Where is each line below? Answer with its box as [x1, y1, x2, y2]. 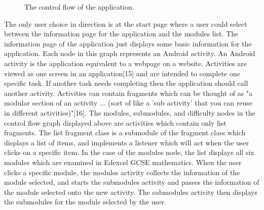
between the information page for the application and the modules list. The [4, 28, 239, 39]
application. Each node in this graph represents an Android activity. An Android [4, 48, 255, 59]
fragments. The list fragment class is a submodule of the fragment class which [4, 127, 246, 138]
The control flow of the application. [24, 2, 134, 12]
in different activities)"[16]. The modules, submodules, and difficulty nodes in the [4, 107, 255, 118]
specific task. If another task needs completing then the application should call [4, 78, 248, 88]
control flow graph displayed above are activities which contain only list [4, 117, 227, 128]
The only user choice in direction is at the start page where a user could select [4, 18, 247, 29]
